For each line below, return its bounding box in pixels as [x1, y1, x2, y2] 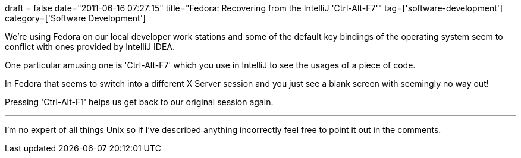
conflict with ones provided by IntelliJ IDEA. [5, 42, 175, 52]
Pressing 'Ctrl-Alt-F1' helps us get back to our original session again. [5, 97, 274, 107]
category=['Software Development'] [5, 13, 146, 23]
